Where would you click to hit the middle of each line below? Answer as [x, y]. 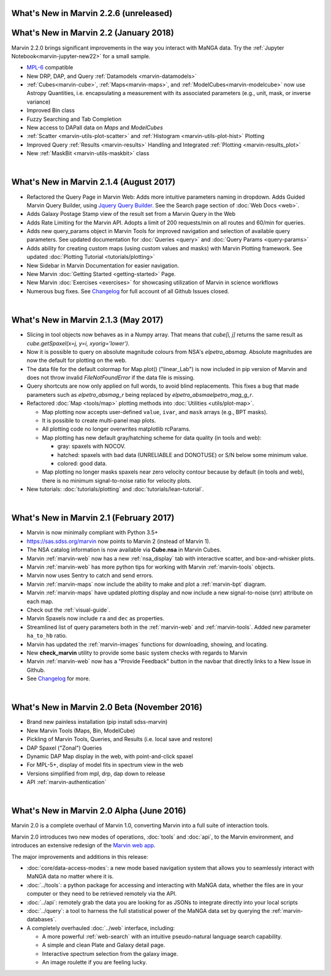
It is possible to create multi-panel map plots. [99, 421]
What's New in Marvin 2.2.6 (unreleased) [92, 13]
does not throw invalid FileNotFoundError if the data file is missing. [111, 378]
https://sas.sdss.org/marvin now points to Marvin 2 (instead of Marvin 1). [119, 541]
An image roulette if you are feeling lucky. [94, 963]
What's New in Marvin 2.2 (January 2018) [93, 33]
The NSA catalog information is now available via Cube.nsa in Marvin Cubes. [124, 550]
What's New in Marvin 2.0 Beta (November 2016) [107, 708]
